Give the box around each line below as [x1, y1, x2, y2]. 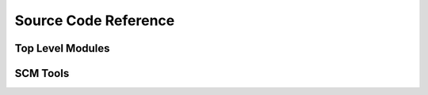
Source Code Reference [14, 12, 175, 29]
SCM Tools [14, 67, 70, 80]
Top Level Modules [14, 42, 110, 55]
